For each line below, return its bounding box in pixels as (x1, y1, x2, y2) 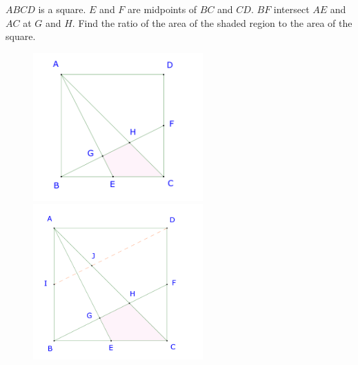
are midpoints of (128, 2, 197, 16)
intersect (273, 2, 310, 16)
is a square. (38, 2, 86, 16)
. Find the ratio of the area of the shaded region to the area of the (72, 15, 352, 30)
